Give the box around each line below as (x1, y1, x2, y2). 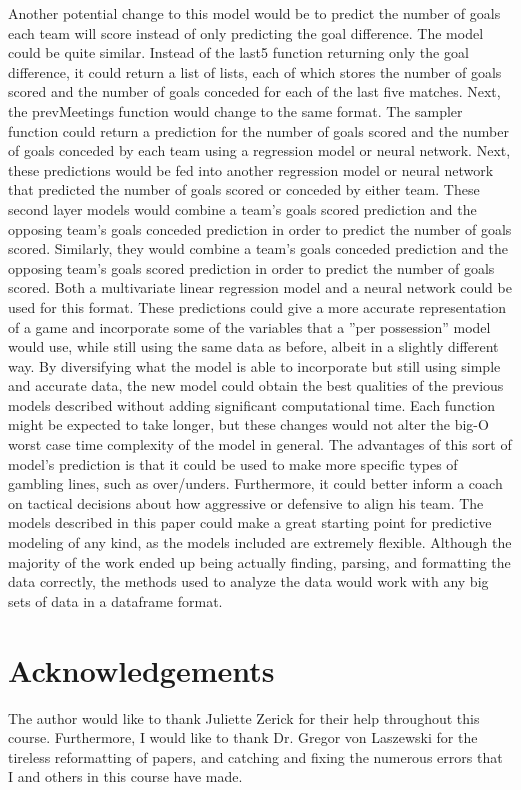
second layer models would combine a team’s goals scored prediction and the (8, 198, 477, 219)
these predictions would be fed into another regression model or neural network (8, 159, 494, 180)
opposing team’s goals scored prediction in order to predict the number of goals (8, 257, 495, 278)
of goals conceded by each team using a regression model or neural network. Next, (8, 140, 511, 161)
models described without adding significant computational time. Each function (8, 394, 496, 415)
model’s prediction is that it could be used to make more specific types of (8, 453, 458, 474)
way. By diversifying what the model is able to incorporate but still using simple (8, 355, 501, 376)
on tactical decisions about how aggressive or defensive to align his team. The (8, 492, 484, 513)
